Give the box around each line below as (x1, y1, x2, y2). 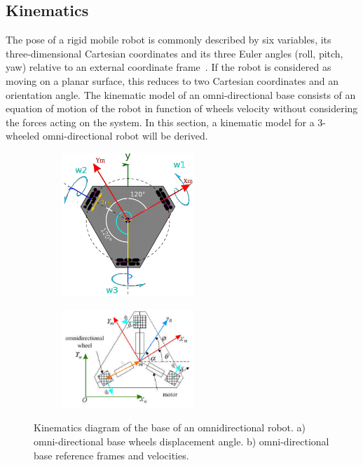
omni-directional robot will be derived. (42, 128, 208, 143)
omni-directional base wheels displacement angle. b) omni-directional (34, 433, 329, 448)
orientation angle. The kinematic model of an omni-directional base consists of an (6, 87, 356, 102)
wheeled (6, 128, 40, 143)
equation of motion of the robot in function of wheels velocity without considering (6, 101, 358, 116)
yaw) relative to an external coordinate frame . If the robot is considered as (6, 60, 331, 74)
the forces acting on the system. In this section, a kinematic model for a (6, 114, 315, 129)
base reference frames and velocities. (34, 447, 189, 462)
